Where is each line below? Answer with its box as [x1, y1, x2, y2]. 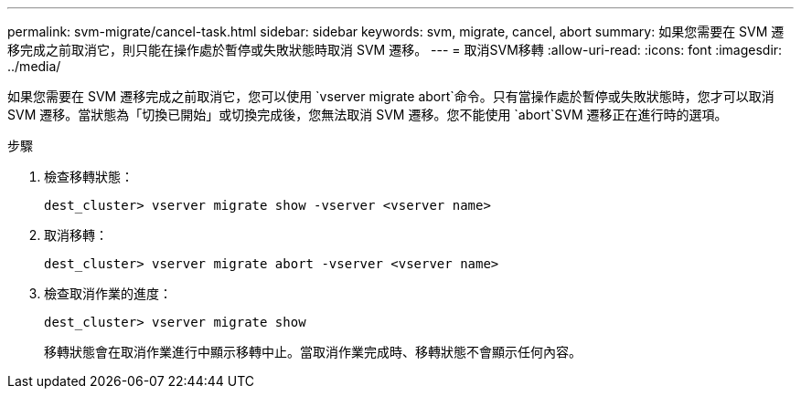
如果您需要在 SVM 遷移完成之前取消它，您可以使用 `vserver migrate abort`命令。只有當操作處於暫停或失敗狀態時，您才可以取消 [7, 89, 774, 104]
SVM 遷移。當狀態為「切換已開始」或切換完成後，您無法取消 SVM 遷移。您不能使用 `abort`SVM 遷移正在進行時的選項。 [7, 107, 728, 122]
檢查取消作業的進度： [44, 286, 172, 301]
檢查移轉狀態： [44, 169, 133, 184]
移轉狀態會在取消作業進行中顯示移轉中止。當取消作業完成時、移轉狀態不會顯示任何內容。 [44, 344, 582, 360]
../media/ [7, 58, 61, 74]
